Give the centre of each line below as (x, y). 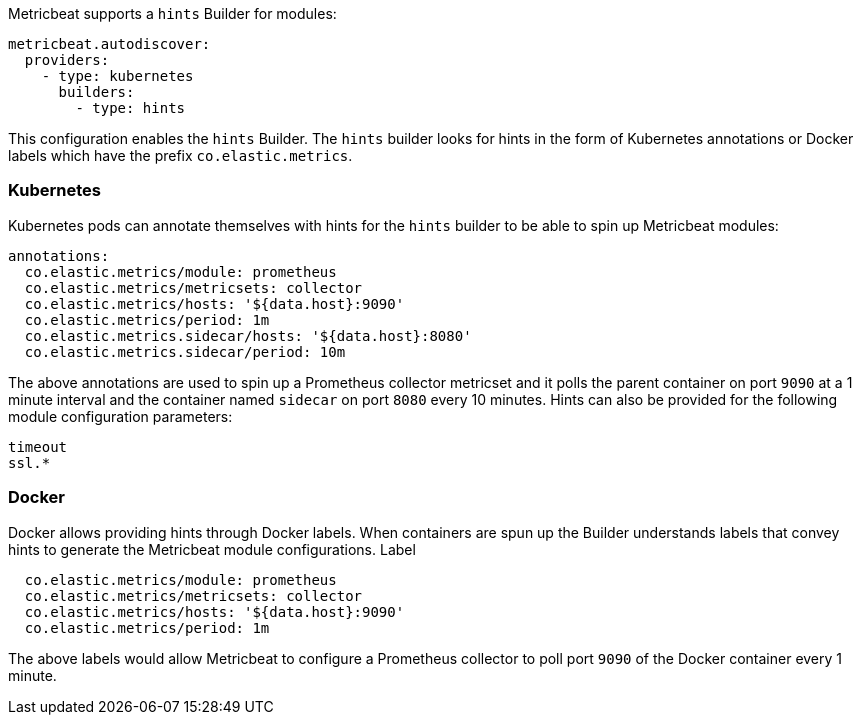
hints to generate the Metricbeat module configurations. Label (212, 549)
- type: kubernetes (117, 76)
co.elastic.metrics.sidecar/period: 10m (185, 351)
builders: (96, 92)
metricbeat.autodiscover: (109, 44)
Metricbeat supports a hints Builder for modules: (172, 13)
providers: (67, 60)
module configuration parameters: (120, 416)
